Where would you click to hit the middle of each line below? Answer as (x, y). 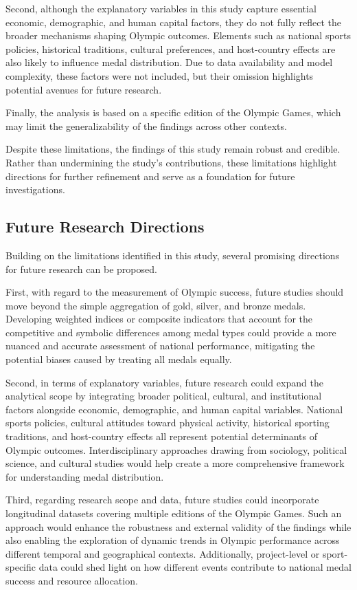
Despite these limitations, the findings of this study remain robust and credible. (173, 149)
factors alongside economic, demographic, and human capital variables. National (174, 409)
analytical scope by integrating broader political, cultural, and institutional (164, 396)
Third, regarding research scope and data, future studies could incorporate (162, 500)
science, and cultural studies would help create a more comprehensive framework (175, 463)
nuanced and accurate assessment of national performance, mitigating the (160, 346)
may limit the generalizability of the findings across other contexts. (146, 125)
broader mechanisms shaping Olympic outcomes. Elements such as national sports (178, 35)
